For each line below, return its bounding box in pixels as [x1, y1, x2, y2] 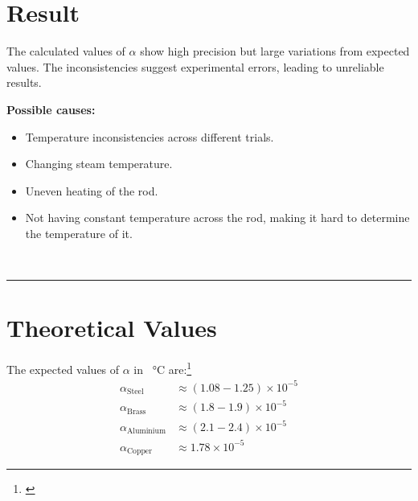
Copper [126, 447, 153, 455]
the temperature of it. [25, 224, 133, 241]
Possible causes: [6, 101, 96, 117]
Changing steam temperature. [25, 155, 173, 172]
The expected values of [6, 360, 120, 377]
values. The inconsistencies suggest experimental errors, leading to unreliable [6, 58, 384, 75]
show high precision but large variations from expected [140, 43, 410, 60]
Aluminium [126, 427, 166, 436]
